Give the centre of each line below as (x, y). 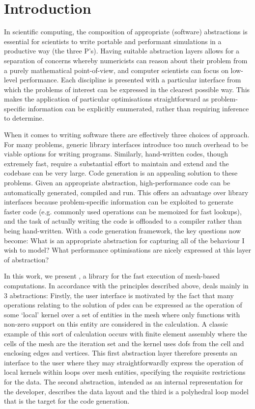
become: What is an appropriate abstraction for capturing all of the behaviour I (124, 240)
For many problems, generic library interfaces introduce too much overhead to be (126, 144)
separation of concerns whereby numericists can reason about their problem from (126, 60)
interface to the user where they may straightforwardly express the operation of (124, 362)
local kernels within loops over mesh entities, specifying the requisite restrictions (125, 372)
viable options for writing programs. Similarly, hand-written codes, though (116, 154)
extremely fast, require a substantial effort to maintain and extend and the (116, 163)
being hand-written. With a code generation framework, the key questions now (123, 230)
